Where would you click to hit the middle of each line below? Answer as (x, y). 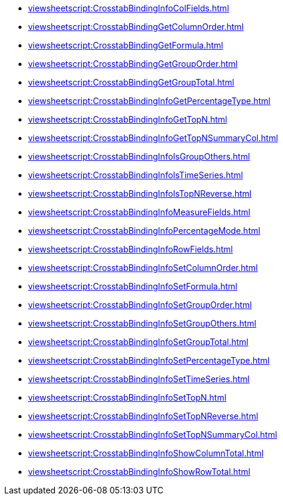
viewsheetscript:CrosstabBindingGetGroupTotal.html (131, 82)
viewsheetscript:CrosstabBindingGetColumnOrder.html (136, 27)
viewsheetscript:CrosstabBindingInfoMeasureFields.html (139, 212)
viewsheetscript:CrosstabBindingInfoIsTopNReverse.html (140, 193)
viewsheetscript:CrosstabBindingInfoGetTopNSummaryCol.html (153, 138)
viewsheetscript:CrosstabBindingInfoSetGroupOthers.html (142, 323)
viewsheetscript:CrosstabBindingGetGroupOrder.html (133, 64)
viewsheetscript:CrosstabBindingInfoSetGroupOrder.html (140, 305)
